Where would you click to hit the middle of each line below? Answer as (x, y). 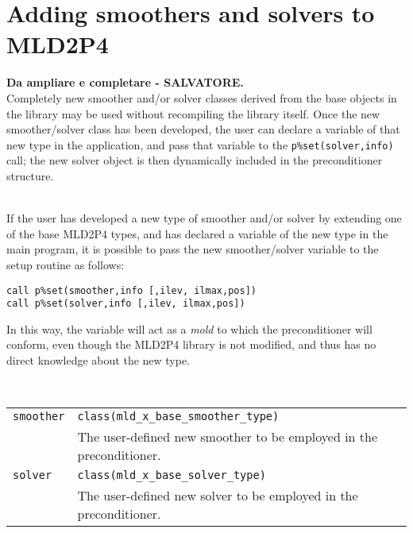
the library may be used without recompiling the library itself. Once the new (193, 113)
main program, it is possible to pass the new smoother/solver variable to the (193, 249)
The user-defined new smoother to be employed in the (228, 437)
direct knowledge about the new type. (98, 360)
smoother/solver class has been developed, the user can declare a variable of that (203, 129)
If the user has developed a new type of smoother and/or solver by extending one (204, 218)
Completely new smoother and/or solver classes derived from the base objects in (202, 97)
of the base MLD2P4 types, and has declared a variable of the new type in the (197, 233)
